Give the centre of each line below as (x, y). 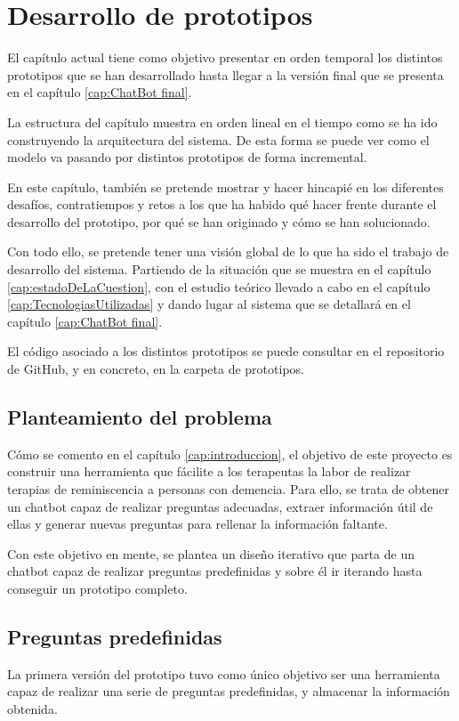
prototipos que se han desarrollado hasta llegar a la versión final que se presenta (225, 74)
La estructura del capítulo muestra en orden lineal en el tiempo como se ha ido (222, 122)
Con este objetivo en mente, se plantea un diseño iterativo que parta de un (211, 553)
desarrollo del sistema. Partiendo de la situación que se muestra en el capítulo (219, 269)
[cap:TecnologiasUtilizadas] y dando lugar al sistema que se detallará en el (209, 304)
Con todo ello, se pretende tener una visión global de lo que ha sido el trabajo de (228, 251)
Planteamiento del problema (140, 417)
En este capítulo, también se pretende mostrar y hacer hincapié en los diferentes (225, 186)
